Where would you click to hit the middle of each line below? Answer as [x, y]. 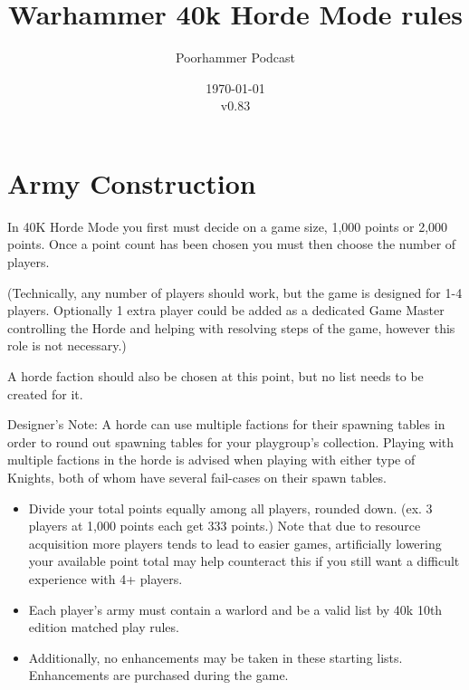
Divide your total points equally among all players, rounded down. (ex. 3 [230, 508]
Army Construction [132, 182]
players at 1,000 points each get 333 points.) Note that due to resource [225, 526]
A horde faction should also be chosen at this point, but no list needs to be [215, 376]
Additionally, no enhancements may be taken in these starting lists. [215, 657]
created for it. [45, 393]
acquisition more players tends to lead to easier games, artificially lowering [235, 543]
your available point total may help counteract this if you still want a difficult [244, 561]
